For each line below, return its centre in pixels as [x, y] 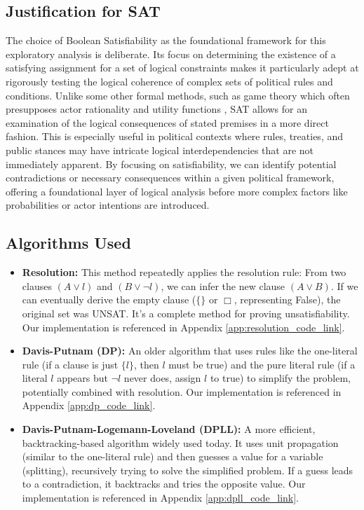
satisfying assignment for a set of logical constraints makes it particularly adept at [182, 68]
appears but [83, 378]
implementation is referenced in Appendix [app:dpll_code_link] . [160, 498]
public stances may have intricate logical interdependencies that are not [160, 150]
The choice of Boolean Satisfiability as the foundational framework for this [166, 40]
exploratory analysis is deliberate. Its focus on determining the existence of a [171, 54]
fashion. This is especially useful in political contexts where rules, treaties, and [175, 136]
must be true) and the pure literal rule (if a [262, 364]
